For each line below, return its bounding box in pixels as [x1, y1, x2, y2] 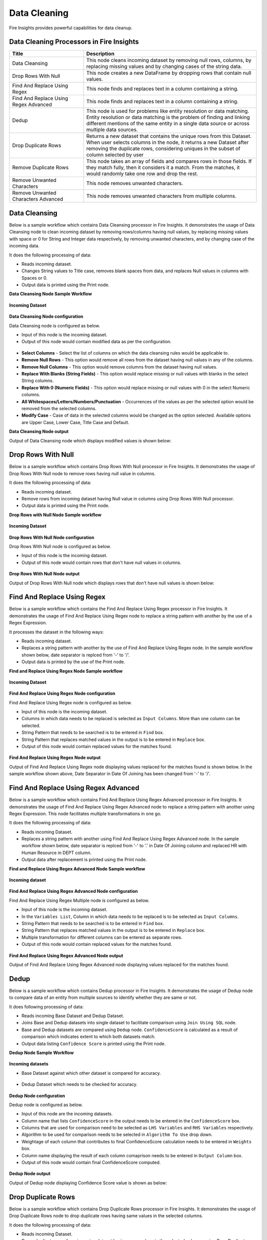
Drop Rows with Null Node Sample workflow [9, 511, 101, 518]
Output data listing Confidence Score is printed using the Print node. [21, 1041, 166, 1047]
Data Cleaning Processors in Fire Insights [9, 38, 139, 46]
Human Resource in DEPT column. [21, 850, 91, 856]
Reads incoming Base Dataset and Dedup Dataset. [21, 1013, 125, 1019]
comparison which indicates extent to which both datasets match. [21, 1034, 156, 1040]
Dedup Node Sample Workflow [9, 1050, 74, 1055]
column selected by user [86, 151, 144, 158]
